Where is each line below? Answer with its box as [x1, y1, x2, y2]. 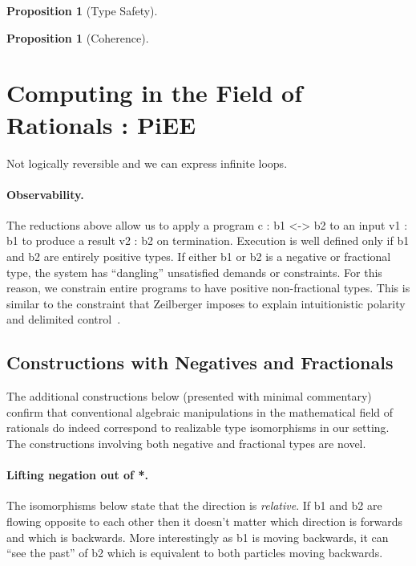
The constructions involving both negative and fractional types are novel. [6, 435, 366, 452]
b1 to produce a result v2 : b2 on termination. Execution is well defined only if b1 [6, 232, 410, 249]
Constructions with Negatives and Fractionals [6, 350, 394, 375]
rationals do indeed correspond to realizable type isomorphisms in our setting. [6, 419, 390, 436]
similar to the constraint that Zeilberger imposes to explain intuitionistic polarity [6, 295, 406, 312]
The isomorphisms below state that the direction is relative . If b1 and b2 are [6, 497, 382, 514]
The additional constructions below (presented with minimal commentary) [6, 388, 372, 405]
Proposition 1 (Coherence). [6, 29, 149, 46]
